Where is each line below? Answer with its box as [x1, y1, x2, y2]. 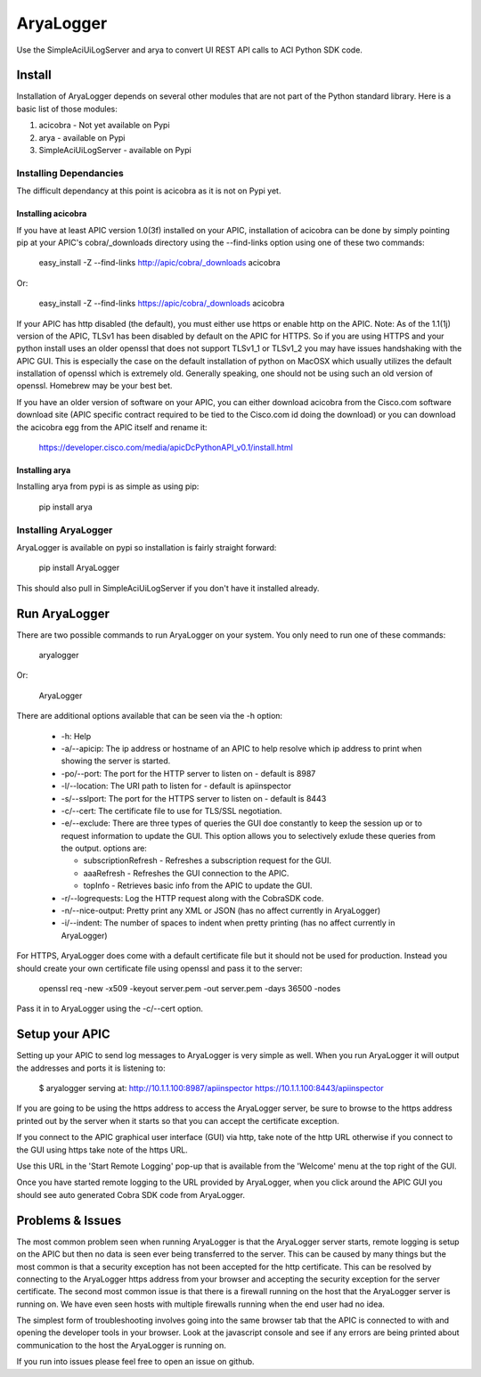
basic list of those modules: [16, 103, 118, 114]
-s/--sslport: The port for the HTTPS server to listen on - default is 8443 [61, 793, 327, 803]
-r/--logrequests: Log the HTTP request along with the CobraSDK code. [61, 892, 324, 903]
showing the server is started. [61, 755, 171, 766]
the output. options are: [61, 843, 147, 854]
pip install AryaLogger [38, 562, 120, 574]
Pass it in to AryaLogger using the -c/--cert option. [16, 1003, 204, 1014]
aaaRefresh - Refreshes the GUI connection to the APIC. [83, 868, 289, 878]
